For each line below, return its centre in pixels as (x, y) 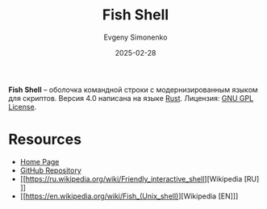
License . (23, 107)
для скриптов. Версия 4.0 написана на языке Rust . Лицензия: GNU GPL (131, 98)
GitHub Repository (51, 170)
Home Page (40, 161)
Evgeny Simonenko (136, 37)
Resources (45, 140)
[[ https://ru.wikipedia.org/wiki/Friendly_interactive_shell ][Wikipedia (131, 178)
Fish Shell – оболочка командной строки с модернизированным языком (133, 90)
